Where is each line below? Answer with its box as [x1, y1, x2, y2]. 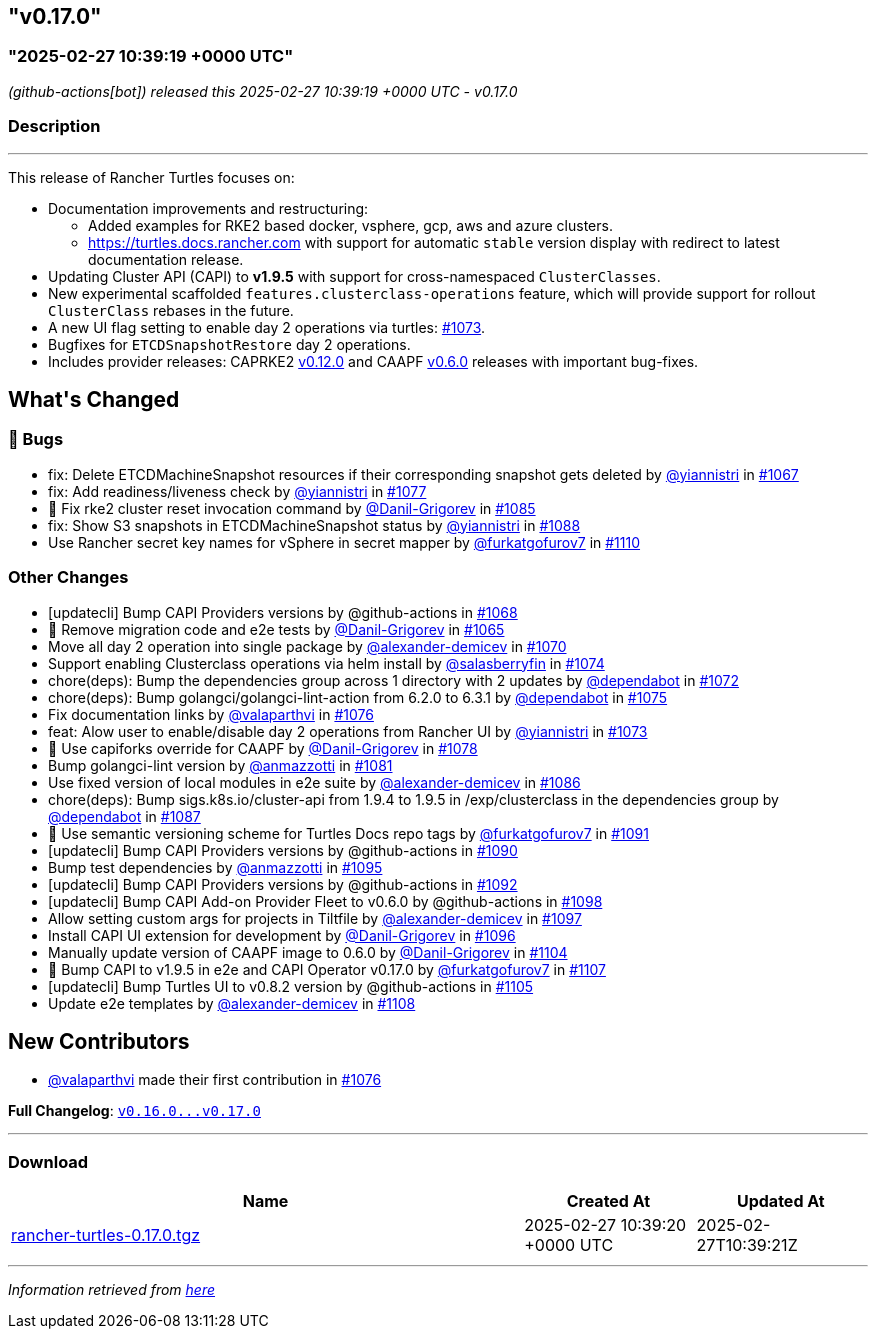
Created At [566, 1191, 651, 1212]
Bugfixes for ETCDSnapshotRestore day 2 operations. [48, 335, 411, 353]
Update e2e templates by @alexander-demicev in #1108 [48, 994, 416, 1012]
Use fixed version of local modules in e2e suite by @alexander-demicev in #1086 [48, 773, 581, 791]
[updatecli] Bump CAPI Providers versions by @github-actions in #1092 [48, 875, 518, 893]
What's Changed [8, 386, 180, 412]
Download [8, 1151, 89, 1172]
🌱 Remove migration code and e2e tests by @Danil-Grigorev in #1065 [48, 620, 505, 638]
